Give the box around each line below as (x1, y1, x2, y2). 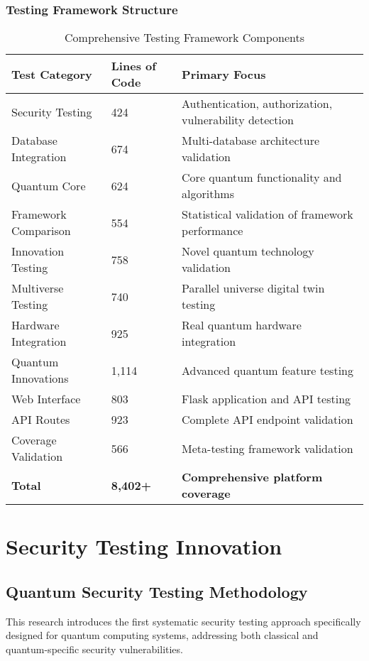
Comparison (11, 222, 71, 239)
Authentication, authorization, (182, 95, 333, 112)
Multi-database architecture (182, 132, 320, 149)
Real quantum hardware (182, 317, 302, 334)
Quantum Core (11, 177, 86, 194)
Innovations (11, 370, 69, 387)
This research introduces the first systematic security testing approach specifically (6, 613, 361, 628)
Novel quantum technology (182, 243, 314, 260)
